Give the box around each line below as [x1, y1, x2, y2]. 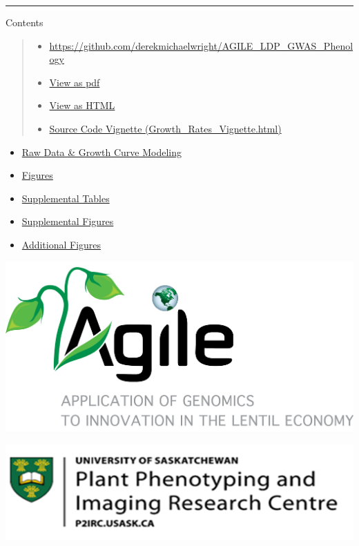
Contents [6, 15, 43, 29]
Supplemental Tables [21, 191, 110, 205]
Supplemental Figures [21, 214, 114, 228]
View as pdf [49, 75, 100, 89]
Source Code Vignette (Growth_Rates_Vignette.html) [49, 121, 282, 135]
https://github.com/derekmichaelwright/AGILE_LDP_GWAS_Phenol [49, 38, 353, 52]
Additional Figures [21, 237, 101, 251]
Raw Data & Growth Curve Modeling [21, 144, 182, 159]
